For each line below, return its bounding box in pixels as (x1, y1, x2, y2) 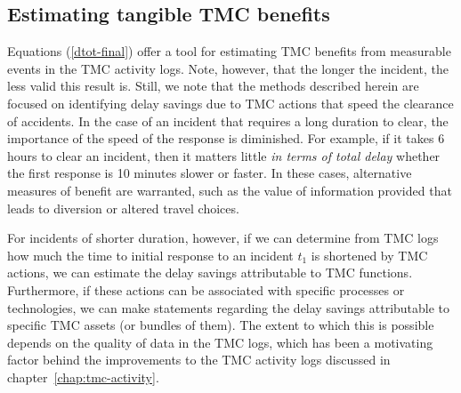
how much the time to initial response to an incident (7, 245, 294, 264)
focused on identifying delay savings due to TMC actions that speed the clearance (7, 93, 454, 112)
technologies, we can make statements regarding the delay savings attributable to (7, 298, 450, 317)
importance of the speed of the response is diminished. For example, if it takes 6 (7, 129, 445, 148)
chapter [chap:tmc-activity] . (7, 367, 159, 386)
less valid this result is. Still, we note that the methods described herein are (7, 76, 419, 95)
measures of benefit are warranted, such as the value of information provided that (7, 180, 452, 199)
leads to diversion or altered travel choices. (7, 198, 239, 217)
